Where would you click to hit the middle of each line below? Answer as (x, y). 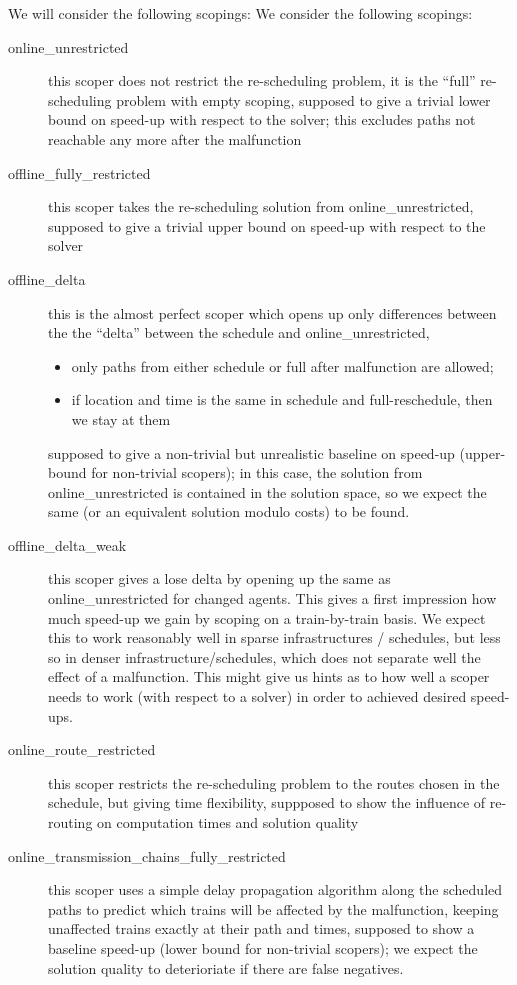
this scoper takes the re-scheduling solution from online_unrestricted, (261, 206)
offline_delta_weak (67, 544)
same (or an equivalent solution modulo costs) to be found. (229, 511)
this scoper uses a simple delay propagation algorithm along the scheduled (275, 889)
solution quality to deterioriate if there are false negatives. (226, 967)
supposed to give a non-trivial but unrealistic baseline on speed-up (251, 452)
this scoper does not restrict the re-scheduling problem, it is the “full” (262, 80)
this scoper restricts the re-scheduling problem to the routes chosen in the (274, 782)
